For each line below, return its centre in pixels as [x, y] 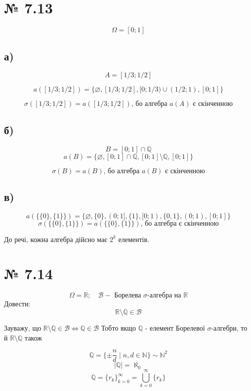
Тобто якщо [119, 328]
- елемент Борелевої [175, 328]
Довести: [17, 304]
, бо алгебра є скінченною [180, 223]
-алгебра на [164, 296]
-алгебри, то [229, 328]
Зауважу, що [23, 328]
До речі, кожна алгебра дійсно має [56, 239]
